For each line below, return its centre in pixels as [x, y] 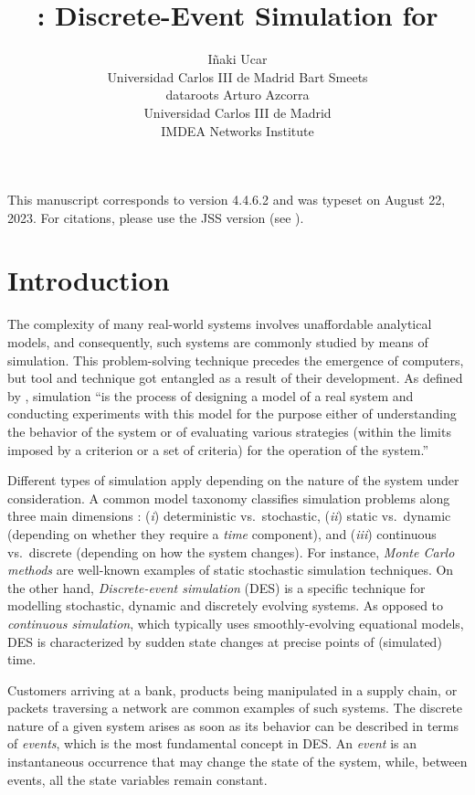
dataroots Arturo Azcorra [237, 95]
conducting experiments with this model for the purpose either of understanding [232, 413]
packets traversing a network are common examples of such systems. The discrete [235, 708]
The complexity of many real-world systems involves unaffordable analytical [220, 324]
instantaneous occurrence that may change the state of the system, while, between [237, 762]
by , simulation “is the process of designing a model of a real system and [211, 395]
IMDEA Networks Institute [237, 130]
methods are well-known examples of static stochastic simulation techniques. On [231, 570]
